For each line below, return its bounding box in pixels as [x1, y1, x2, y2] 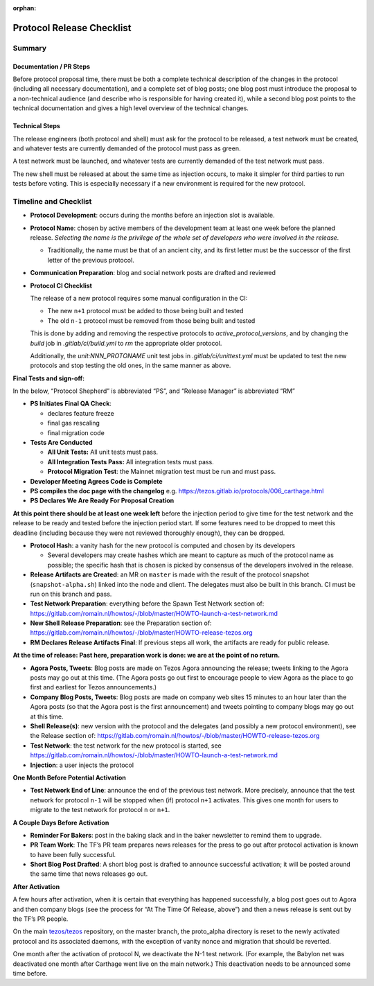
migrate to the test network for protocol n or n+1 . [30, 806, 170, 814]
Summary [12, 43, 47, 53]
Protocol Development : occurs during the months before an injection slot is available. [30, 211, 275, 220]
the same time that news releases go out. [30, 870, 148, 878]
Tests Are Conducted [30, 439, 93, 447]
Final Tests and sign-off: [12, 374, 85, 382]
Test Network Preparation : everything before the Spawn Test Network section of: [30, 599, 265, 608]
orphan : [12, 4, 37, 12]
